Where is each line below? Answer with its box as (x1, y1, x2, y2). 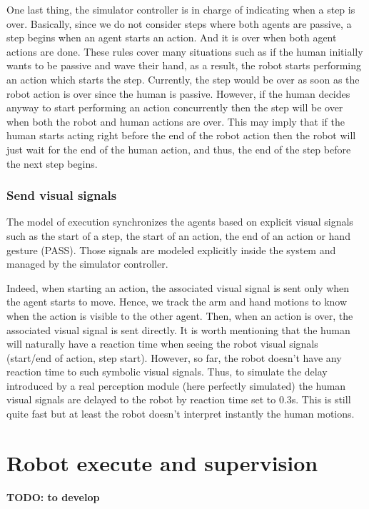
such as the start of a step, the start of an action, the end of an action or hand (6, 228, 350, 243)
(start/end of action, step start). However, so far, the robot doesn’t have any (6, 350, 342, 365)
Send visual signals (6, 186, 117, 204)
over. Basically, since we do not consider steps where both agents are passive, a (6, 16, 352, 31)
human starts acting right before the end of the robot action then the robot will (6, 128, 356, 143)
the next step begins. (6, 156, 98, 171)
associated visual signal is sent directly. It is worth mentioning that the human (6, 322, 350, 337)
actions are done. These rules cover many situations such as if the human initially (6, 44, 363, 59)
